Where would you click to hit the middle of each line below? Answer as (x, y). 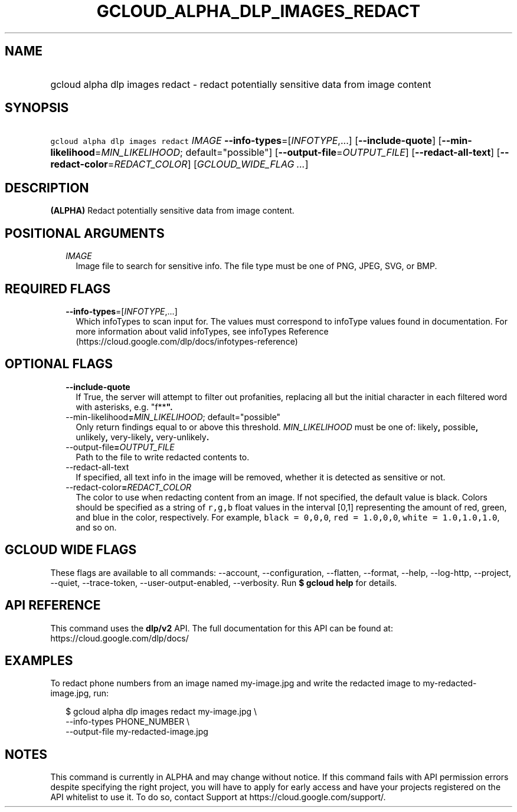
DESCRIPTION (47, 188)
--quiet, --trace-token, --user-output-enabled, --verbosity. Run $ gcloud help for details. (224, 582)
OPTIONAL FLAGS (59, 364)
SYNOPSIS (37, 108)
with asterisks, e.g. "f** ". (124, 407)
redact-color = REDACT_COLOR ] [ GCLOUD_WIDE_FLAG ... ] (179, 164)
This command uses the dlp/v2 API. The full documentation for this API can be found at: (222, 628)
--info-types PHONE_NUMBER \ (128, 722)
